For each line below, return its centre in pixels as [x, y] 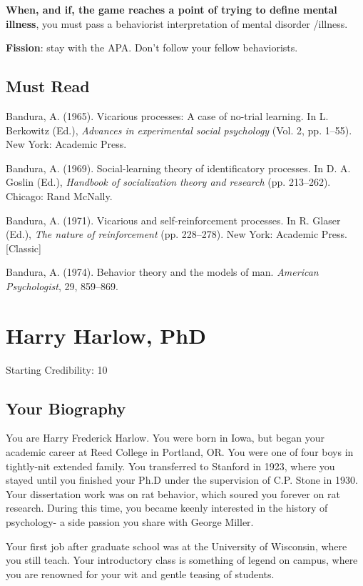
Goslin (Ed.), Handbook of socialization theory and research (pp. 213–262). [168, 182]
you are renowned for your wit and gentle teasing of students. [140, 573]
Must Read [48, 86]
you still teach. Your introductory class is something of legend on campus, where [182, 560]
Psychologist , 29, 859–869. [62, 285]
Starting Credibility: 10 [57, 369]
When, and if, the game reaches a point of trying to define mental [172, 9]
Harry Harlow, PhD [106, 335]
